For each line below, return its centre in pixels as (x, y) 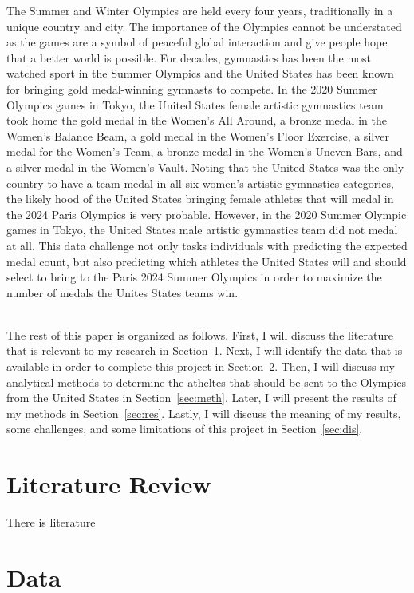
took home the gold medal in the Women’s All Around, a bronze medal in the (197, 120)
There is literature (51, 522)
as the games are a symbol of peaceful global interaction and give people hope (197, 42)
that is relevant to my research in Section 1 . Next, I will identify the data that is (205, 350)
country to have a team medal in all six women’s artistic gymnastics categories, (200, 183)
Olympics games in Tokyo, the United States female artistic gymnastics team (195, 104)
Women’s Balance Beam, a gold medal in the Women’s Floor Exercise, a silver (198, 135)
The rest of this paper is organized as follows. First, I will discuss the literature (200, 334)
